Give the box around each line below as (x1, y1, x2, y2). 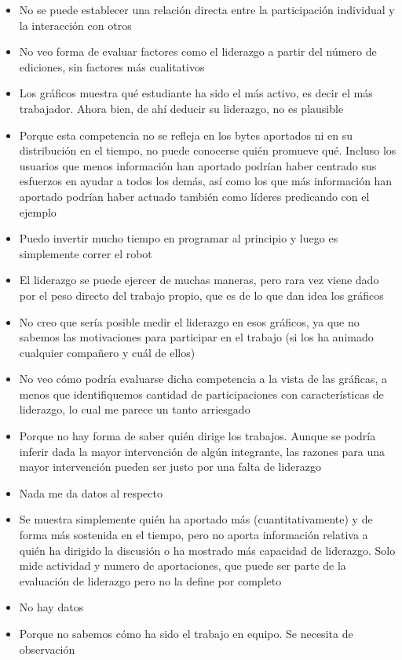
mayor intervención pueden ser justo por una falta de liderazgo (19, 458, 321, 475)
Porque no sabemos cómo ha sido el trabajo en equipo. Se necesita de (19, 625, 353, 641)
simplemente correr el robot (19, 245, 152, 261)
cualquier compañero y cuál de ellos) (19, 344, 196, 360)
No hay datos (19, 599, 84, 615)
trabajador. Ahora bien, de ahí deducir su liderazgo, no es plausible (19, 100, 344, 116)
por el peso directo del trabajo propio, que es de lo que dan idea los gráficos (19, 286, 384, 303)
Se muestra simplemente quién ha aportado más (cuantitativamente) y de (19, 511, 373, 527)
